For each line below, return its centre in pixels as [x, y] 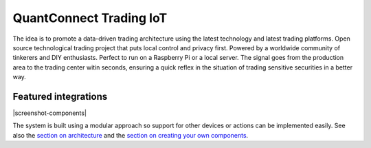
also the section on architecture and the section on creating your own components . [131, 135]
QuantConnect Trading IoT [90, 18]
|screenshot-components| [50, 113]
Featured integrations [60, 96]
